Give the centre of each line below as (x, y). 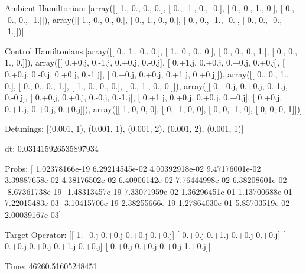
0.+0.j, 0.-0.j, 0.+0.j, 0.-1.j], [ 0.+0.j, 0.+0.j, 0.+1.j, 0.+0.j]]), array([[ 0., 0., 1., (147, 74)
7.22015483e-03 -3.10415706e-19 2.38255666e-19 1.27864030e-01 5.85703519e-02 (147, 203)
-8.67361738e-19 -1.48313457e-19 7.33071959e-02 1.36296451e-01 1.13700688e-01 (149, 191)
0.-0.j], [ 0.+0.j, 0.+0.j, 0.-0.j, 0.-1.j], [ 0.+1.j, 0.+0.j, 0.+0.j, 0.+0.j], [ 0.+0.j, (144, 97)
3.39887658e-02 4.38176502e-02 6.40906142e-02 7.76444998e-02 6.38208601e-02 (146, 180)
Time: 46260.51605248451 (51, 265)
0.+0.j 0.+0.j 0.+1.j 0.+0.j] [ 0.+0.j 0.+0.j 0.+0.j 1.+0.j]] (108, 246)
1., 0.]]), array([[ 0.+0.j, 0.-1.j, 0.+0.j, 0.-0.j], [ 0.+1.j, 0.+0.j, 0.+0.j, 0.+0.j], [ (145, 62)
